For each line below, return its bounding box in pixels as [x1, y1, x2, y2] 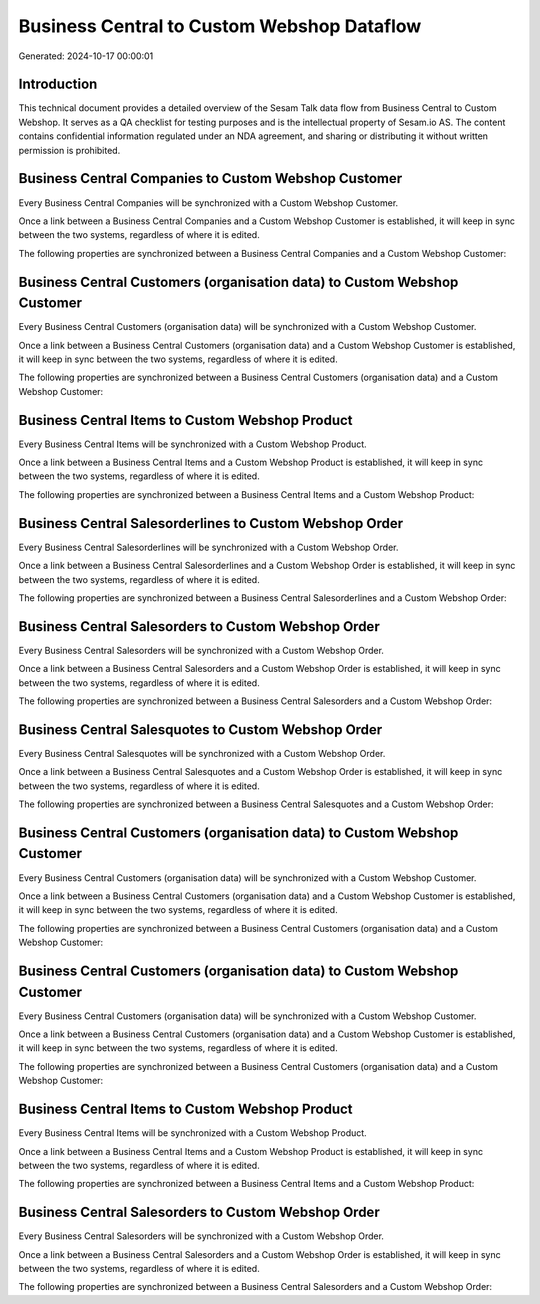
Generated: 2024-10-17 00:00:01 [18, 50, 154, 62]
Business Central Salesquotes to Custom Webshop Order [18, 721, 383, 738]
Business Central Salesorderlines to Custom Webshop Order [18, 515, 404, 532]
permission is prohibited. [18, 144, 121, 156]
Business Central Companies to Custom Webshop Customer [18, 170, 403, 187]
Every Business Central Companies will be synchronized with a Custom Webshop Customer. [18, 196, 399, 209]
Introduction [18, 76, 98, 93]
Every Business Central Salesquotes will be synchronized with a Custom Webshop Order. [18, 747, 386, 759]
